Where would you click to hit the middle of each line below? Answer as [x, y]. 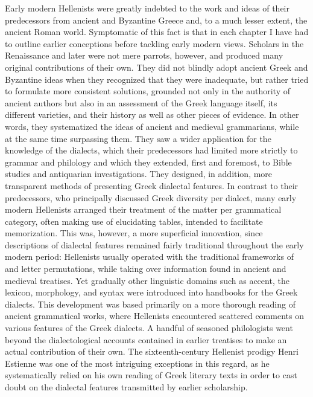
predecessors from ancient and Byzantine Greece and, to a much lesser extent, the [156, 20]
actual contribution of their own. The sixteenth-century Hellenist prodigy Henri [152, 351]
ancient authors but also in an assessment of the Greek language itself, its [141, 102]
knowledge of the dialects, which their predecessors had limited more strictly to [151, 150]
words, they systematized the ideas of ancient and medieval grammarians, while [152, 126]
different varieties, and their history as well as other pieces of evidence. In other [152, 115]
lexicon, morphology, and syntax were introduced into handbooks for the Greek [151, 292]
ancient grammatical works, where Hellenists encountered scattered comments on [154, 316]
